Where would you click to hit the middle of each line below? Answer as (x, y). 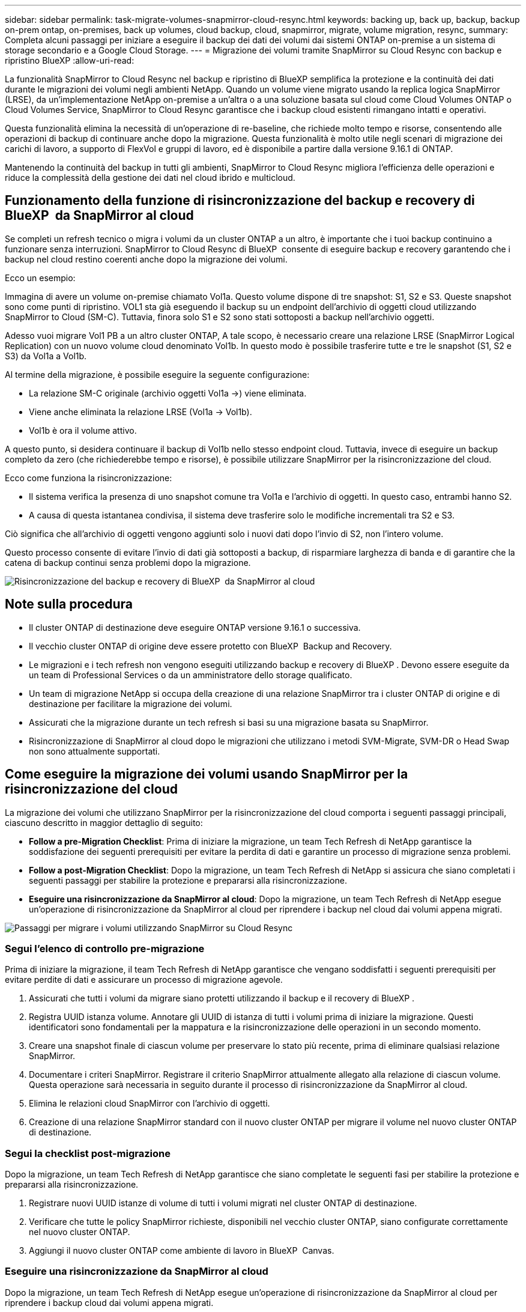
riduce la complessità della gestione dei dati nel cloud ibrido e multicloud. (150, 178)
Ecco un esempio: (40, 278)
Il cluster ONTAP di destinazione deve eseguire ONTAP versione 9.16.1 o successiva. (195, 627)
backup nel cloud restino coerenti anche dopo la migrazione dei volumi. (146, 259)
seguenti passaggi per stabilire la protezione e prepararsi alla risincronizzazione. (188, 880)
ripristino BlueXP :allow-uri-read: (70, 60)
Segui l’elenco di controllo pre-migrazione (105, 948)
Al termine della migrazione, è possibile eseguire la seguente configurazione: (157, 374)
